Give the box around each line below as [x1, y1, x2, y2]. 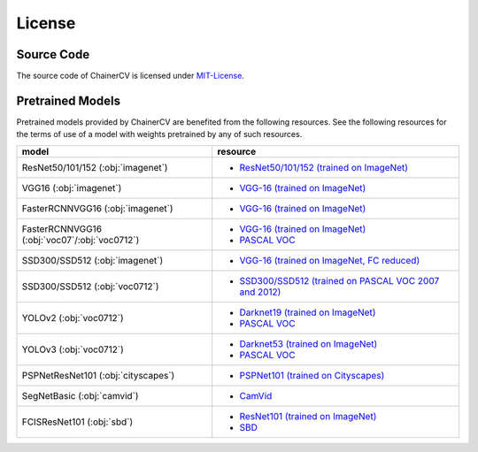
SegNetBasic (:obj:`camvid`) [21, 389, 139, 402]
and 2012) [239, 286, 281, 298]
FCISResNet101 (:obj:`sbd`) [21, 416, 134, 428]
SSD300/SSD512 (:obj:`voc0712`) [21, 280, 159, 292]
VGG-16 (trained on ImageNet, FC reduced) [239, 254, 420, 266]
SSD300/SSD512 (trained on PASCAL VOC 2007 [239, 274, 440, 287]
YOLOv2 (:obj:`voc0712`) [21, 311, 124, 324]
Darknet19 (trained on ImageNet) [239, 306, 376, 318]
